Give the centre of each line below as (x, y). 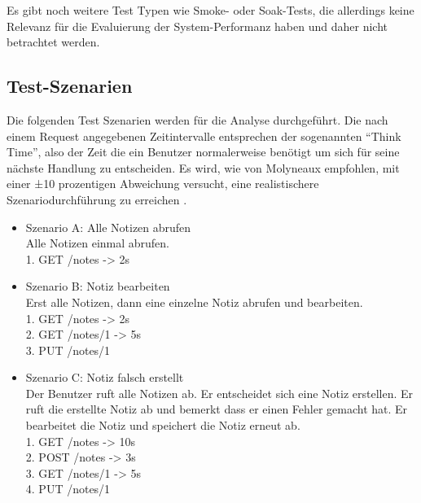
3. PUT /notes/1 (68, 350)
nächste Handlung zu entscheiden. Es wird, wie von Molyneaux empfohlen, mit (203, 167)
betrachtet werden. (53, 42)
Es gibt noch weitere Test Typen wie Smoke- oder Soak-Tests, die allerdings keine (210, 10)
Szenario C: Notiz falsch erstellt (105, 377)
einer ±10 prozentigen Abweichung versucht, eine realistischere (163, 184)
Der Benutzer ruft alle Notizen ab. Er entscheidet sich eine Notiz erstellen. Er (219, 393)
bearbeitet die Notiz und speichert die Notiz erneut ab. (163, 425)
